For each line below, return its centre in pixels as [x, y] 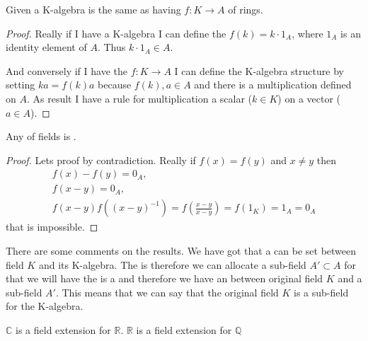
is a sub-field [321, 292]
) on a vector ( [309, 98]
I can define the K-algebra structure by [259, 70]
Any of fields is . [41, 136]
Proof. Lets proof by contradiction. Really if [101, 160]
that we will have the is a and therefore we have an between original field [165, 278]
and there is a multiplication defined [273, 85]
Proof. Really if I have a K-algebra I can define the [116, 33]
